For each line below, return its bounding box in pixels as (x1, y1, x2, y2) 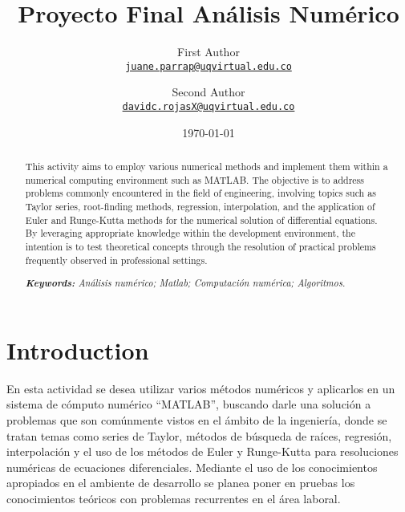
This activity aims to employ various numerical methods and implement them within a (25, 160, 388, 173)
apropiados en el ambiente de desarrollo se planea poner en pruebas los (6, 474, 355, 491)
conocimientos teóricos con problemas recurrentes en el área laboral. (6, 490, 341, 506)
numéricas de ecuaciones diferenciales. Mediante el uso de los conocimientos (6, 458, 378, 475)
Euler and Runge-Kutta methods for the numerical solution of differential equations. (25, 213, 378, 226)
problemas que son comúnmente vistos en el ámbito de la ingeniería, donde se (6, 411, 387, 428)
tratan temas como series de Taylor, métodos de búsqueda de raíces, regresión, (6, 427, 392, 444)
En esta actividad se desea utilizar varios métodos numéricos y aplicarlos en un (6, 380, 395, 396)
